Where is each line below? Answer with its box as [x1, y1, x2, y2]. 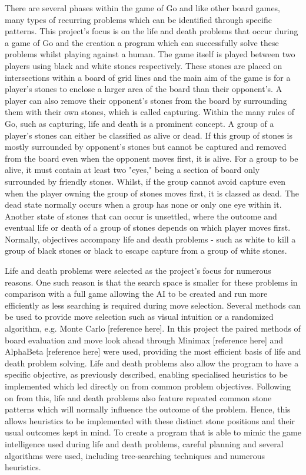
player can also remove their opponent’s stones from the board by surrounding [5, 94, 287, 106]
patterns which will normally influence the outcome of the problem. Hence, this [5, 403, 291, 415]
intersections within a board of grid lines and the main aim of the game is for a [5, 71, 291, 83]
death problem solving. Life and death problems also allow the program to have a [5, 356, 299, 369]
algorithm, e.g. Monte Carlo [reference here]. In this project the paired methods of [5, 322, 301, 335]
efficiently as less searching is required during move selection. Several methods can [5, 299, 301, 311]
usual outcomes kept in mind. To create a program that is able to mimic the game [5, 426, 301, 438]
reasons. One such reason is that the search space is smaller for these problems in [5, 276, 298, 288]
